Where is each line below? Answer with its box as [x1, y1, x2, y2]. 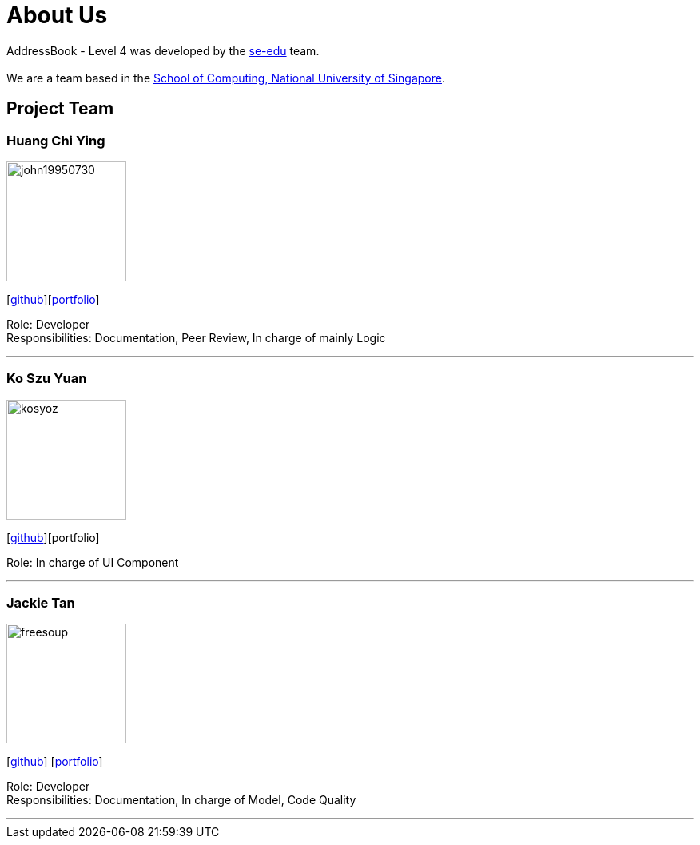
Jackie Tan [6, 595, 75, 612]
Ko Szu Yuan [6, 370, 87, 387]
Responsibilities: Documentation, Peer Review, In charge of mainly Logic [6, 330, 386, 345]
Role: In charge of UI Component [6, 555, 179, 569]
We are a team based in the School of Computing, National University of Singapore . [6, 70, 446, 85]
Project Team [6, 98, 114, 119]
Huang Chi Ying [6, 132, 105, 149]
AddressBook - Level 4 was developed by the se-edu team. [6, 43, 320, 58]
